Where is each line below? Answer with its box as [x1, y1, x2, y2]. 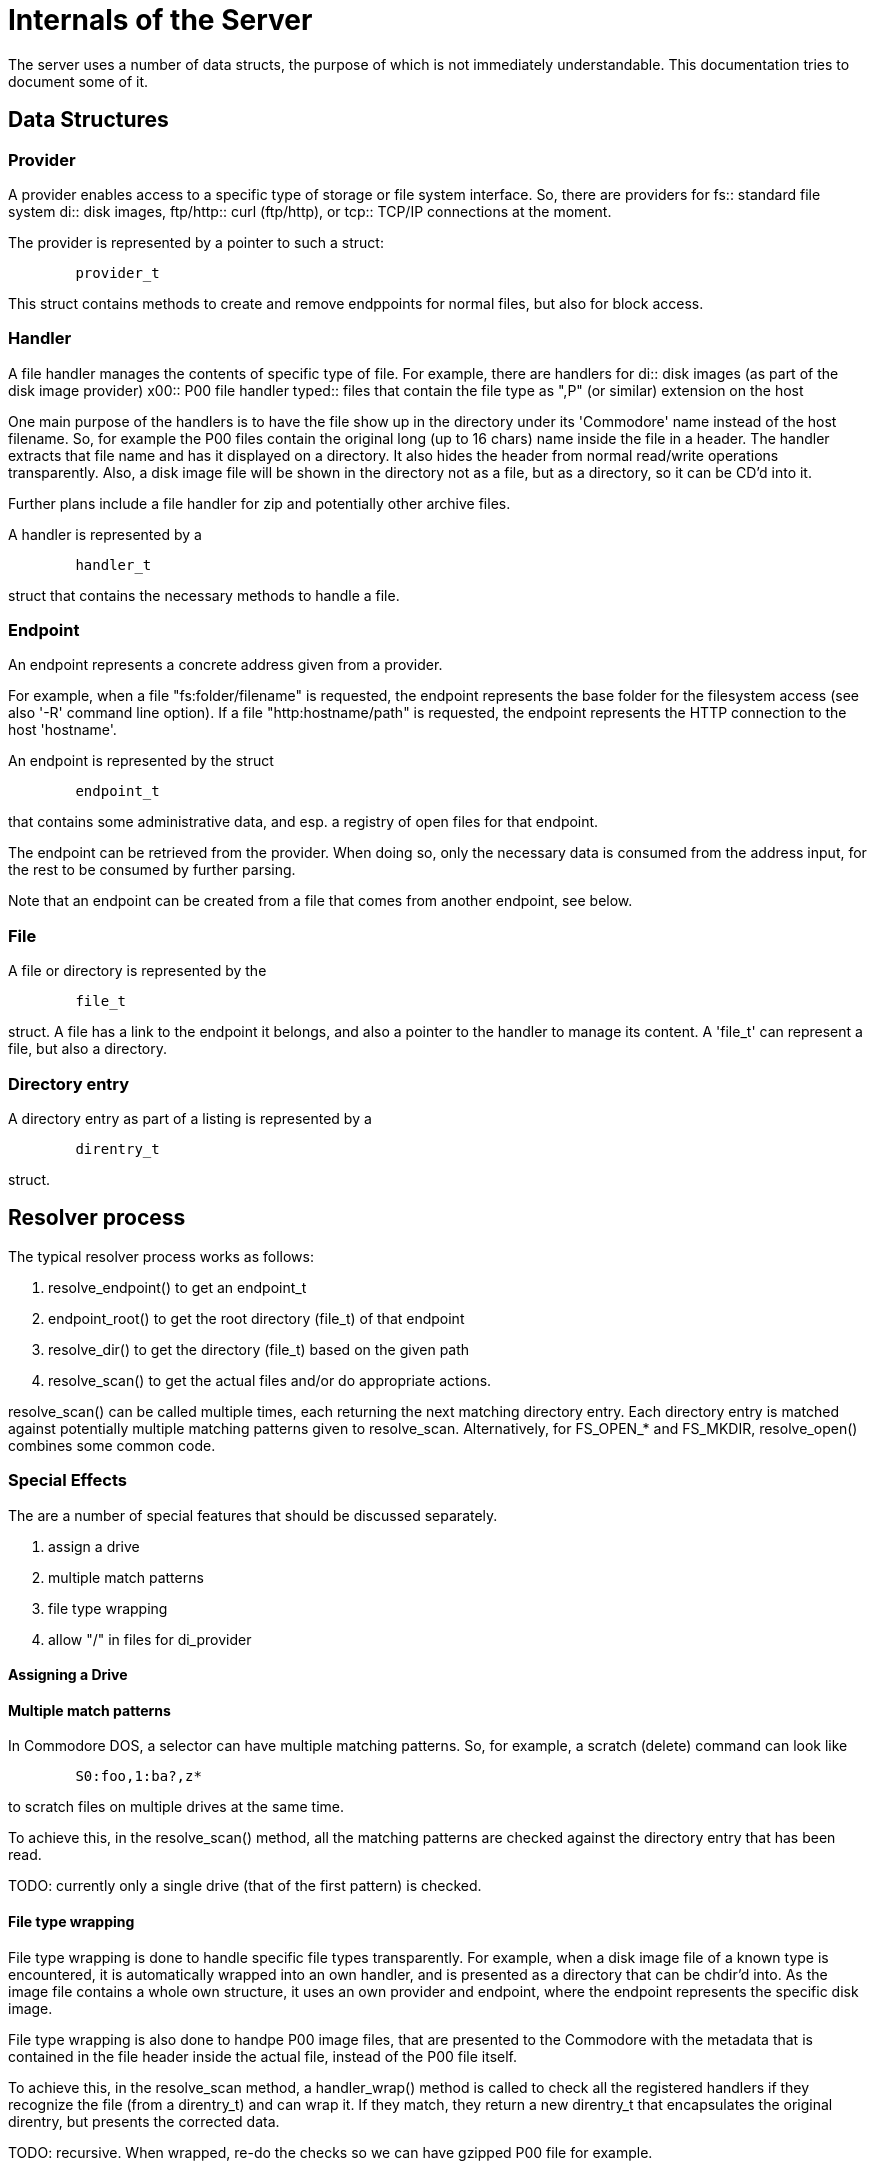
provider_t [75, 264, 160, 281]
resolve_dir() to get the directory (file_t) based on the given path [48, 1340, 470, 1358]
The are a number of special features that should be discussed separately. [8, 1506, 498, 1524]
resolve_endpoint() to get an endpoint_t [48, 1278, 307, 1296]
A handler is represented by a [8, 525, 202, 543]
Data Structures [8, 107, 169, 133]
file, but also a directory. [8, 1040, 168, 1058]
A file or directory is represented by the [8, 962, 267, 980]
